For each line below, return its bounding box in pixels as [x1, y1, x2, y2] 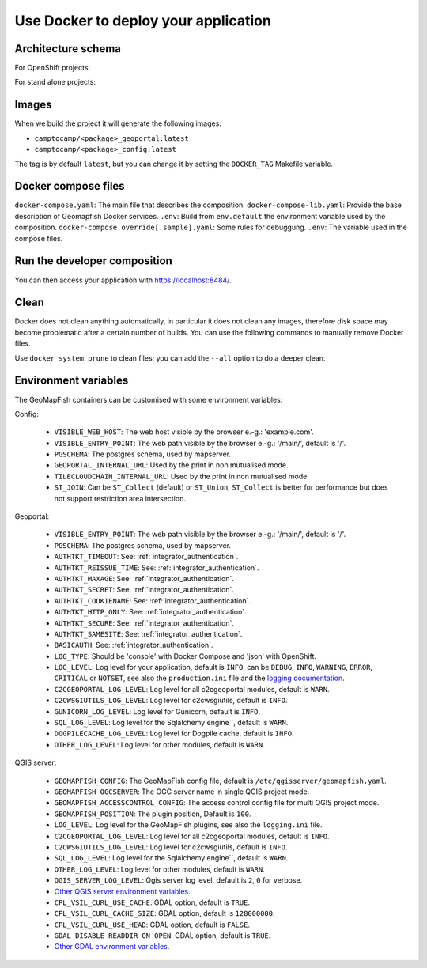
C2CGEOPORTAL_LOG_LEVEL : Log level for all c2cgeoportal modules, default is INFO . [54, 831, 330, 841]
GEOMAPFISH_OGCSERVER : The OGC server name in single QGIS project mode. [54, 787, 310, 796]
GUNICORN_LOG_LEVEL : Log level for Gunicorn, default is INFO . [54, 706, 261, 716]
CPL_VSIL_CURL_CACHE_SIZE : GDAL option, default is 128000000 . [54, 909, 275, 918]
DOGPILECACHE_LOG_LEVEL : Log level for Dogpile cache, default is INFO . [54, 728, 294, 739]
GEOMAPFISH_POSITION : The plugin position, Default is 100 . [54, 809, 251, 819]
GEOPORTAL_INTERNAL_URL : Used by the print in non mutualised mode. [54, 460, 289, 470]
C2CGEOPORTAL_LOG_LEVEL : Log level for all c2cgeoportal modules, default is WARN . [54, 684, 330, 694]
